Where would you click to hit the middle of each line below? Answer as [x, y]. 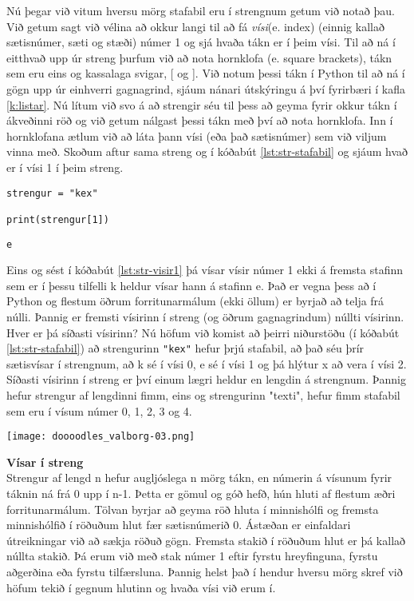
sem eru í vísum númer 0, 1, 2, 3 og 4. [99, 410]
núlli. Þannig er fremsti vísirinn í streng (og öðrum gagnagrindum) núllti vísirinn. [205, 316]
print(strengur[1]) [58, 219]
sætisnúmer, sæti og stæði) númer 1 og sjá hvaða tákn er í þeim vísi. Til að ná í [201, 42]
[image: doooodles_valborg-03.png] [101, 437]
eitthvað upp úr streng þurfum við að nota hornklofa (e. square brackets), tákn [199, 57]
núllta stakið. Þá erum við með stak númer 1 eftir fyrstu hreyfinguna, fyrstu [192, 556]
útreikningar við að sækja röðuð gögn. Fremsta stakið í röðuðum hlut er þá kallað [206, 540]
